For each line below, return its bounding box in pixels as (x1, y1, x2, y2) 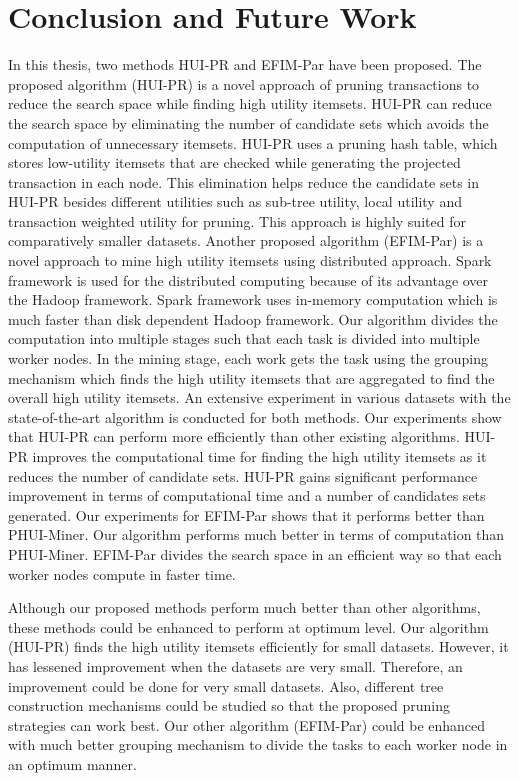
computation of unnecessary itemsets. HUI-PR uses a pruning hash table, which (8, 132, 498, 153)
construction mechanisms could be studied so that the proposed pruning (8, 695, 450, 716)
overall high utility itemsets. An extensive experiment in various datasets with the (8, 387, 511, 408)
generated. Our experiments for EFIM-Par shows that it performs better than (8, 504, 485, 525)
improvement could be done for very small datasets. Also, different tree (8, 675, 444, 696)
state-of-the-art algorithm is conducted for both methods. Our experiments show (8, 406, 502, 427)
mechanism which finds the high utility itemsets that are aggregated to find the (8, 367, 495, 388)
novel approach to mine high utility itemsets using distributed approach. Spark (8, 250, 492, 271)
